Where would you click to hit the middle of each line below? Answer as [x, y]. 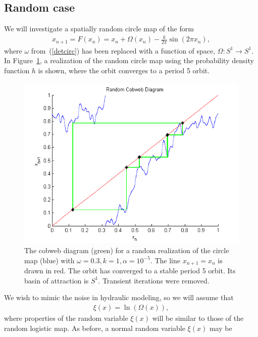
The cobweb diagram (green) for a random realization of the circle [127, 250]
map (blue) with [49, 260]
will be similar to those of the [198, 318]
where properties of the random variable [66, 318]
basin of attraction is [57, 280]
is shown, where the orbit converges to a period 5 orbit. [124, 70]
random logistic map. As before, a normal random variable [95, 328]
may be [221, 328]
